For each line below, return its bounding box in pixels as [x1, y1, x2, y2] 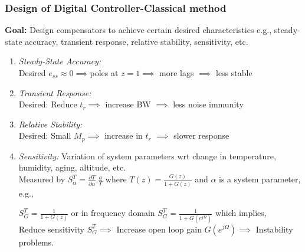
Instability [255, 222, 293, 235]
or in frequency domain [71, 207, 155, 219]
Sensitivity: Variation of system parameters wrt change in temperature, [18, 149, 276, 162]
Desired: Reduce [18, 98, 77, 110]
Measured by [18, 173, 65, 185]
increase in [104, 129, 143, 142]
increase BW [105, 98, 151, 110]
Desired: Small [18, 129, 71, 142]
